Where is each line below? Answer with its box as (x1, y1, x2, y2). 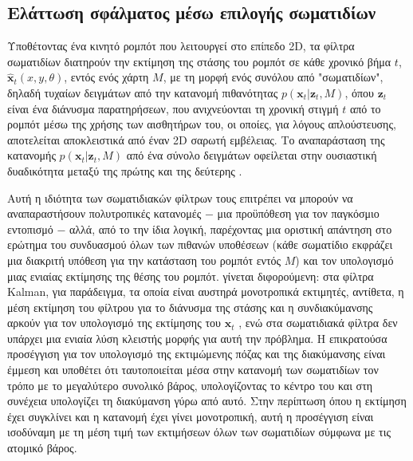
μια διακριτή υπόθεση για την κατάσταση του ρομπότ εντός (7, 251, 281, 268)
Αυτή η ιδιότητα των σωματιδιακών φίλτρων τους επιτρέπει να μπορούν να (7, 189, 353, 206)
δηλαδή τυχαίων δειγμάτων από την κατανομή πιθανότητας (7, 84, 278, 100)
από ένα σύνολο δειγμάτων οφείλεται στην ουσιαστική (126, 147, 377, 164)
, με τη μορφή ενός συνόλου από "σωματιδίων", (163, 69, 383, 85)
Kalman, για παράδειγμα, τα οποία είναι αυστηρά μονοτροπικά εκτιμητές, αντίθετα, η (7, 283, 404, 300)
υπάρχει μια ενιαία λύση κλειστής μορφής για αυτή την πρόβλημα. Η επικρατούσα (7, 329, 387, 346)
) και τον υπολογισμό (295, 251, 394, 268)
